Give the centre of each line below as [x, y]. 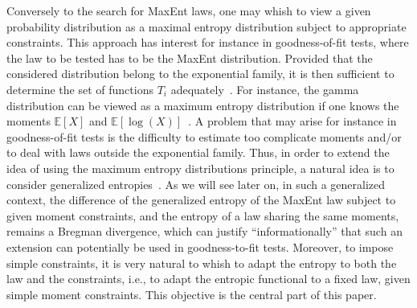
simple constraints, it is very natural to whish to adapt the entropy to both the [202, 263]
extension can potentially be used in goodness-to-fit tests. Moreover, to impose [200, 246]
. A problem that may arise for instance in [292, 121]
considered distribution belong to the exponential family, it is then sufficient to [200, 74]
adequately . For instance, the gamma [265, 89]
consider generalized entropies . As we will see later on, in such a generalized [196, 184]
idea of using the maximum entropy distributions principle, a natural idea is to [200, 168]
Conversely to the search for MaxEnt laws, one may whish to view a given [189, 10]
